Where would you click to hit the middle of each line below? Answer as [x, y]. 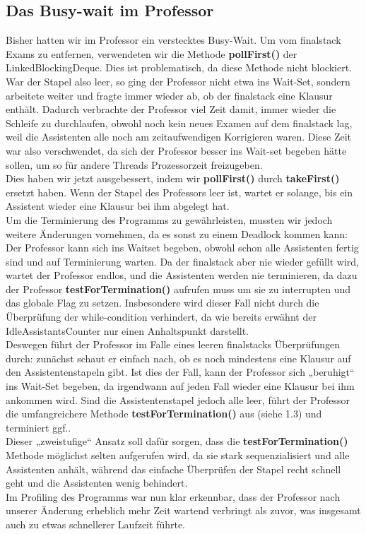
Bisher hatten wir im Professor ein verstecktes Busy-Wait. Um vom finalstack [173, 40]
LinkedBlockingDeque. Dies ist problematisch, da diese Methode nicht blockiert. [179, 67]
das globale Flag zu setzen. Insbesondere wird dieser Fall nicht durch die [163, 303]
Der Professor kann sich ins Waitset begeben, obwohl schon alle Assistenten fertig [182, 248]
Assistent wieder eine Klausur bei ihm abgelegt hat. [118, 206]
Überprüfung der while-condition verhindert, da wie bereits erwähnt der [161, 317]
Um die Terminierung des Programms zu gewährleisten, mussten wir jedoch [169, 219]
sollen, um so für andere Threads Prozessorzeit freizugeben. [134, 164]
